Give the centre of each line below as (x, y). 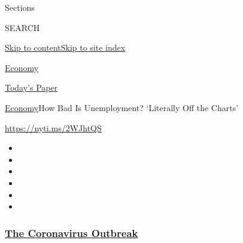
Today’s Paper (31, 87)
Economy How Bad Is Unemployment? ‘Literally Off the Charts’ (122, 107)
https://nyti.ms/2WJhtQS (53, 127)
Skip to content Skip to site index (65, 47)
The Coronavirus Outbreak (72, 233)
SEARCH (22, 27)
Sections (20, 7)
